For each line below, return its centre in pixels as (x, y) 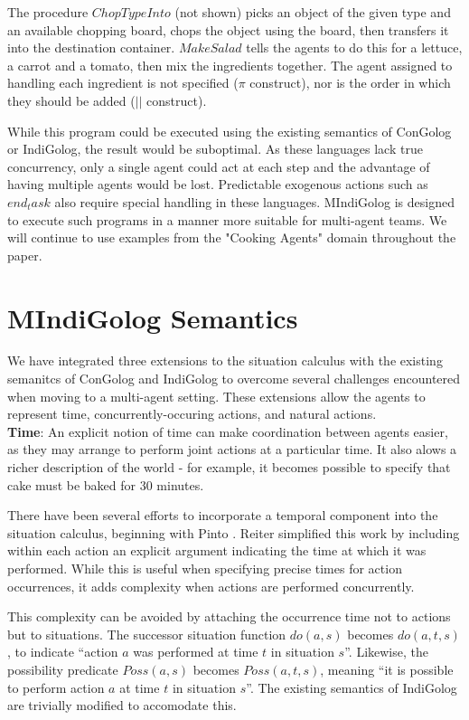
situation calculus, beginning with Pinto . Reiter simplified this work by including (234, 532)
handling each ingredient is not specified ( (123, 83)
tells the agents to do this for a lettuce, (354, 47)
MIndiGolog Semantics (153, 317)
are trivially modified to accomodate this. (122, 705)
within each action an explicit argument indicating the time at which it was (217, 550)
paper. (25, 255)
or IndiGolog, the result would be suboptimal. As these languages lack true (215, 149)
